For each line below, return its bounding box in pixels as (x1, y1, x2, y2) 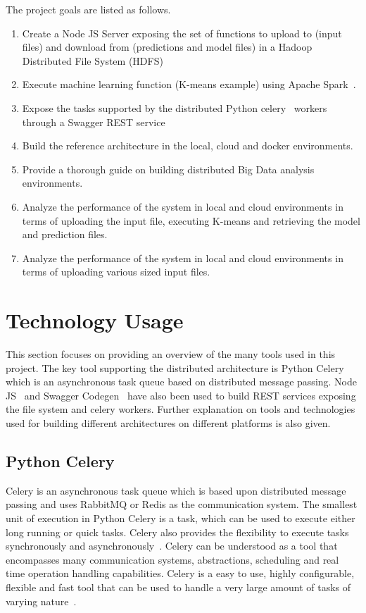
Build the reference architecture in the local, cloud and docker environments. (22, 138, 353, 153)
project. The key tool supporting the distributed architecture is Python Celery (6, 360, 344, 375)
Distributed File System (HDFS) (22, 53, 163, 68)
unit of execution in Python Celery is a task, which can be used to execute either (6, 510, 355, 525)
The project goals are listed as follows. (6, 2, 171, 16)
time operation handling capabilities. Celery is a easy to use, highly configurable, (6, 566, 355, 581)
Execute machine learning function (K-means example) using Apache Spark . (22, 77, 356, 92)
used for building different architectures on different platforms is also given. (6, 416, 331, 430)
